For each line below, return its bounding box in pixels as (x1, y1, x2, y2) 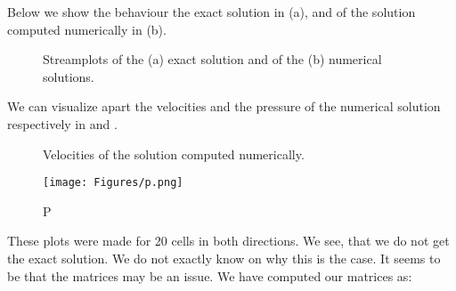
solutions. (43, 67, 94, 85)
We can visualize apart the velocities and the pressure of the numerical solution (7, 97, 441, 116)
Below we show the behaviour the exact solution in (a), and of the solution (7, 3, 416, 20)
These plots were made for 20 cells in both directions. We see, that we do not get (7, 231, 450, 250)
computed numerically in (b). (7, 20, 167, 38)
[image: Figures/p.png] (43, 176, 183, 190)
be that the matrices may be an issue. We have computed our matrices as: (7, 266, 412, 285)
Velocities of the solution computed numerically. (43, 144, 305, 163)
